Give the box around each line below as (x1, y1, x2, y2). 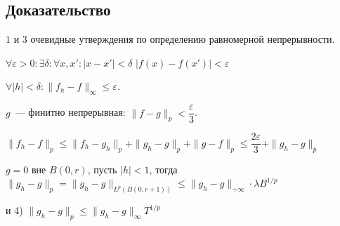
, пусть (87, 162, 117, 177)
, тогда (149, 162, 178, 177)
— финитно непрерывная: (15, 105, 126, 119)
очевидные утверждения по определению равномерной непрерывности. (30, 32, 335, 46)
